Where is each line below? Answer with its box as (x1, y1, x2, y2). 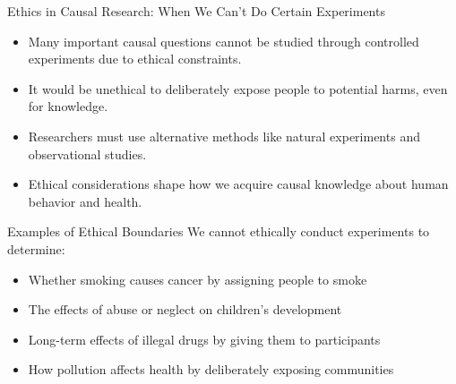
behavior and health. (28, 192, 142, 210)
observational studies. (28, 144, 147, 163)
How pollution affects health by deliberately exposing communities (28, 360, 394, 379)
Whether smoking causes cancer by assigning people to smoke (28, 269, 367, 288)
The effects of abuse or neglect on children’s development (28, 300, 342, 319)
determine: (7, 239, 65, 258)
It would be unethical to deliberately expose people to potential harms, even (28, 79, 448, 98)
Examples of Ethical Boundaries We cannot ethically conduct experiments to (7, 222, 430, 241)
